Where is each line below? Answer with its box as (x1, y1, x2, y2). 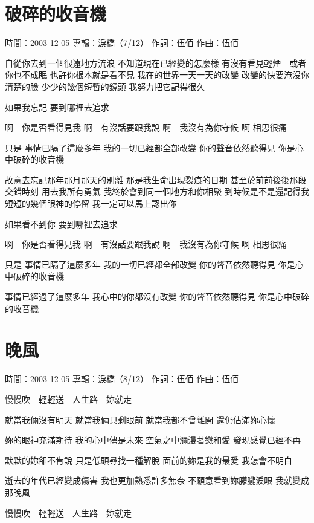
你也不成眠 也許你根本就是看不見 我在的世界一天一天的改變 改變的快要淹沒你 (5, 68, 309, 81)
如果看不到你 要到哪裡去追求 (5, 217, 118, 230)
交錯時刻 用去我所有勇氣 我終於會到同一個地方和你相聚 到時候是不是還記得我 (5, 185, 309, 198)
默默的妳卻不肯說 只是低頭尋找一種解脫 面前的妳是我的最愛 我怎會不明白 (5, 453, 292, 466)
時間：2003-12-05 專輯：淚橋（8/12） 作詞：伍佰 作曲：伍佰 (5, 372, 239, 385)
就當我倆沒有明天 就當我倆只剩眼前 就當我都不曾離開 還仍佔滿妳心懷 (5, 413, 275, 426)
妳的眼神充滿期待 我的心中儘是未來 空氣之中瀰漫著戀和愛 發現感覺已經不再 (5, 434, 301, 446)
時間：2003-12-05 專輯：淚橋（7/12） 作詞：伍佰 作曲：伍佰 (5, 36, 239, 49)
